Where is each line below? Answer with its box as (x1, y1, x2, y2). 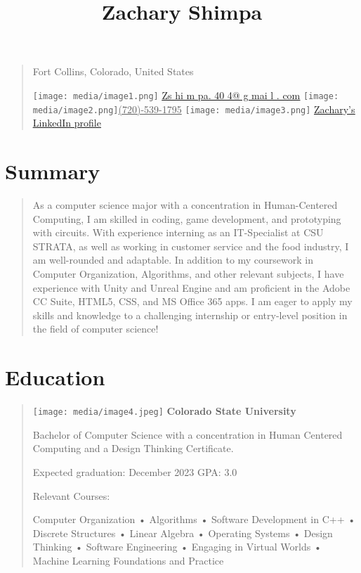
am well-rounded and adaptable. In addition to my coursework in (32, 252, 314, 267)
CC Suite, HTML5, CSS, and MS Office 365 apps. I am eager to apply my (32, 294, 353, 309)
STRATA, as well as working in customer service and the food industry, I (32, 238, 349, 253)
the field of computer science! (32, 321, 159, 336)
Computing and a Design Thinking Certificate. (32, 441, 234, 456)
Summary (5, 157, 100, 186)
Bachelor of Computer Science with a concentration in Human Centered (32, 427, 343, 442)
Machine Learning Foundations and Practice (32, 553, 224, 567)
